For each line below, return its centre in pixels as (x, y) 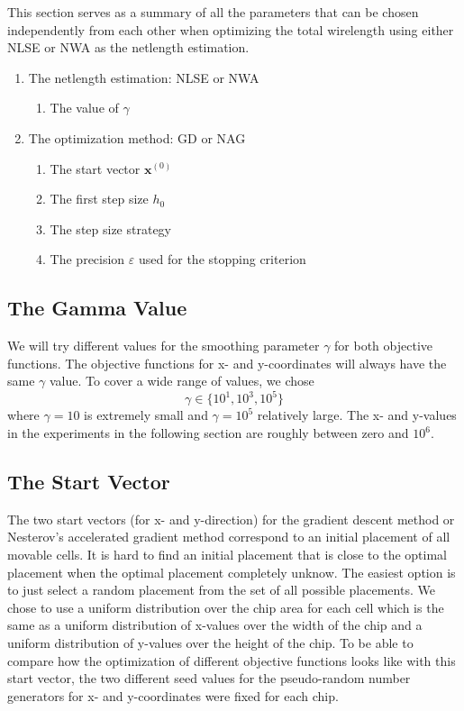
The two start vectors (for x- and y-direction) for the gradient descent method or (231, 519)
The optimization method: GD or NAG (137, 137)
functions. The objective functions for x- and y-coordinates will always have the (227, 363)
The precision (87, 259)
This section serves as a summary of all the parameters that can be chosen (213, 12)
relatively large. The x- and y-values (357, 415)
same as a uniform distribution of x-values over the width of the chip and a (215, 625)
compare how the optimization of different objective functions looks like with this (232, 660)
